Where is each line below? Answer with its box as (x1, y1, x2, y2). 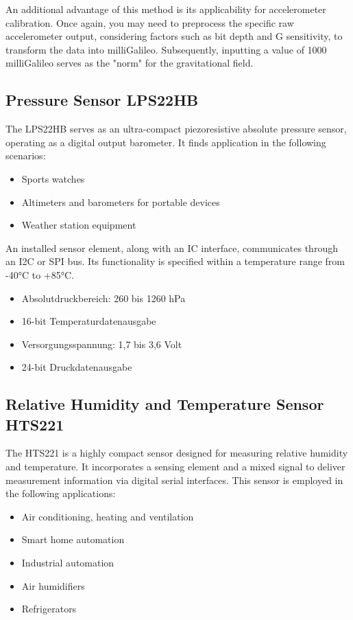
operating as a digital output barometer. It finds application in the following (5, 135, 326, 149)
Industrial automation (21, 555, 114, 570)
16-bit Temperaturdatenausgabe (21, 314, 156, 328)
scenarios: (5, 148, 46, 163)
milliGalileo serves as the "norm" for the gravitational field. (5, 56, 254, 70)
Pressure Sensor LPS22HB (5, 89, 199, 111)
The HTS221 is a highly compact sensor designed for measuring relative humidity (5, 446, 348, 460)
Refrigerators (21, 601, 77, 616)
